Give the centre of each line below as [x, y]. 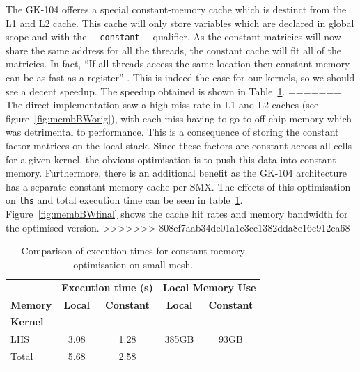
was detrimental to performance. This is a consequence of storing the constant [172, 132]
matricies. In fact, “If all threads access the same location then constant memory [178, 64]
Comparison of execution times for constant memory [133, 251]
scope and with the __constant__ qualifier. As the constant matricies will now [173, 37]
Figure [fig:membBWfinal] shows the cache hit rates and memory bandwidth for [177, 214]
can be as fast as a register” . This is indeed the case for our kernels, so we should [180, 78]
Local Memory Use [209, 287]
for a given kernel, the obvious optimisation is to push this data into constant [171, 159]
